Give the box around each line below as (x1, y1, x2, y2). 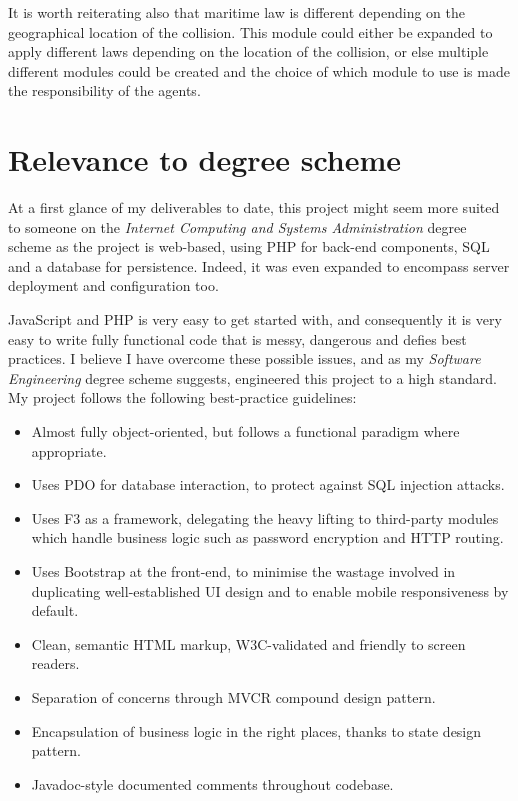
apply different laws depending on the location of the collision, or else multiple (8, 41, 489, 62)
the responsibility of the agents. (8, 80, 201, 101)
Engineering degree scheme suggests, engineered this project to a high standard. (8, 367, 497, 388)
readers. (31, 653, 80, 674)
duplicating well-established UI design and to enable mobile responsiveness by (31, 580, 509, 601)
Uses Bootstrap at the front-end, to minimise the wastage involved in (31, 561, 456, 581)
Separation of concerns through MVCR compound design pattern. (31, 686, 436, 707)
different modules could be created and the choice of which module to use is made (8, 60, 510, 81)
